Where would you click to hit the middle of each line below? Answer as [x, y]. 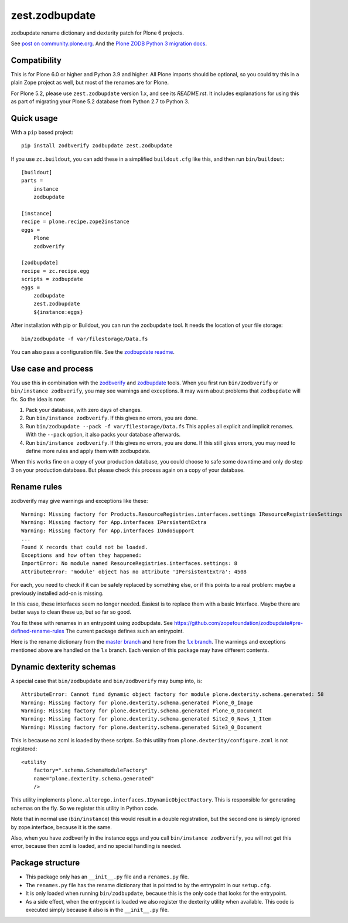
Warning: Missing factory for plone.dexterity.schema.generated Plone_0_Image [137, 702]
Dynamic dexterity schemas [63, 667]
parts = [32, 181]
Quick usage [34, 118]
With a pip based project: [42, 132]
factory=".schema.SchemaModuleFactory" [91, 770]
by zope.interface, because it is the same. [62, 827]
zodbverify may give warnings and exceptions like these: [79, 501]
